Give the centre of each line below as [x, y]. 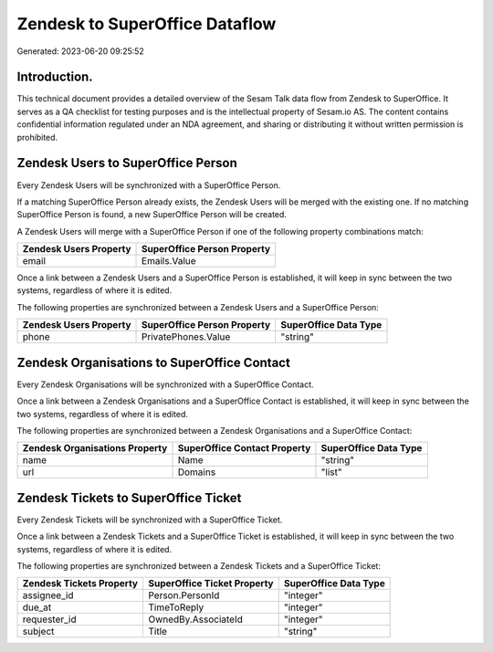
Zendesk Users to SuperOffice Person [127, 163]
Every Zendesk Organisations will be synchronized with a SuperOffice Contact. [165, 384]
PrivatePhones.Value [186, 337]
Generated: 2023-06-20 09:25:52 [81, 51]
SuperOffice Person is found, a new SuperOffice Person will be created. [152, 215]
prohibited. [37, 137]
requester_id [49, 619]
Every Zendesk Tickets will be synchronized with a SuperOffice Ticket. [150, 520]
